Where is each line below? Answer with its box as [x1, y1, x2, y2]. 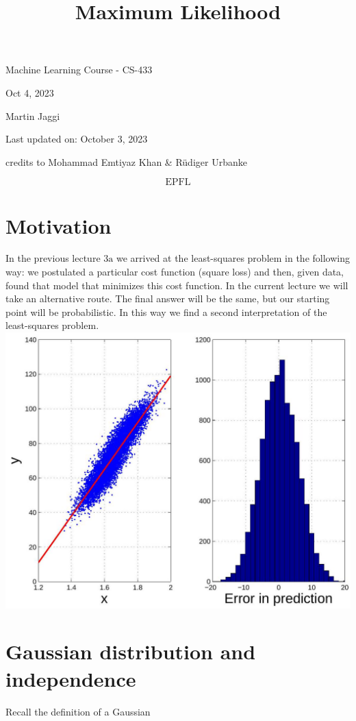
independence [5, 664, 136, 692]
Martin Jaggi [5, 108, 60, 123]
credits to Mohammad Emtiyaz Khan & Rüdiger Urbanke [5, 154, 247, 169]
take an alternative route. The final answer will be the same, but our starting [5, 291, 330, 306]
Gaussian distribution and [5, 637, 256, 665]
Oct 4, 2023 [5, 85, 54, 99]
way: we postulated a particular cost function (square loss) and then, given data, [5, 265, 344, 279]
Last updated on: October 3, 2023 [5, 132, 148, 146]
